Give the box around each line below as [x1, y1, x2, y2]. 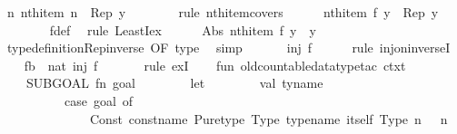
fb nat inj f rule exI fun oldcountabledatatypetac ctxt [24, 55, 406, 74]
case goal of [64, 91, 134, 110]
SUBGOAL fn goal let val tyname [25, 73, 323, 92]
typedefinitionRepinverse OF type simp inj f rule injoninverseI [6, 38, 451, 57]
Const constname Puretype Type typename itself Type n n [89, 109, 448, 128]
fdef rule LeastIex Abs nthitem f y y [49, 20, 316, 39]
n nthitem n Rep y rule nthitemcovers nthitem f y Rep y [6, 3, 439, 21]
